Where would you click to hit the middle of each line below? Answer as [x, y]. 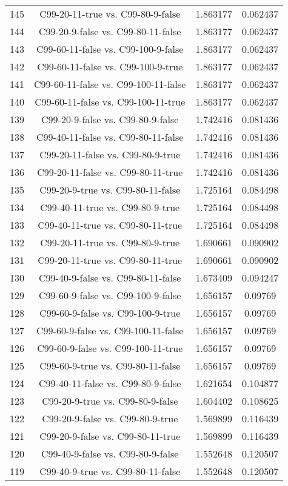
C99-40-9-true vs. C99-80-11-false [110, 471]
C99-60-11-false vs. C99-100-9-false [110, 49]
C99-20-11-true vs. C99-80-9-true [110, 242]
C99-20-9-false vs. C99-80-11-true [110, 436]
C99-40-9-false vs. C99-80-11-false [110, 278]
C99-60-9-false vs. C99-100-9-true [110, 313]
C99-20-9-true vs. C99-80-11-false [110, 190]
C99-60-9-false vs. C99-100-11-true [110, 348]
